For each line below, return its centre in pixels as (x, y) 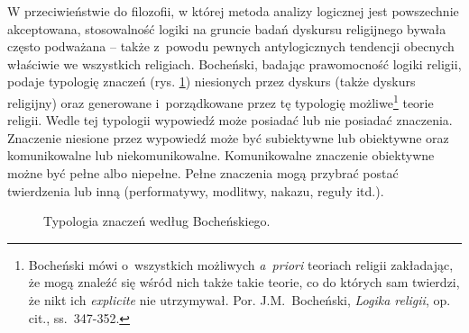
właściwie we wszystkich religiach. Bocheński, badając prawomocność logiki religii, (234, 63)
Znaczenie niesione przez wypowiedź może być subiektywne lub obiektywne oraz (228, 137)
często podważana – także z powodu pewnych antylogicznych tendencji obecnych (231, 46)
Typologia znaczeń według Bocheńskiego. (157, 221)
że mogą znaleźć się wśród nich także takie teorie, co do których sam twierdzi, (244, 282)
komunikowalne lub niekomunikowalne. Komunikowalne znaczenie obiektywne (221, 155)
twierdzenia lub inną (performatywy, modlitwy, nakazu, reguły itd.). (196, 190)
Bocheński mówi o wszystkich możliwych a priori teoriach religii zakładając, (241, 264)
